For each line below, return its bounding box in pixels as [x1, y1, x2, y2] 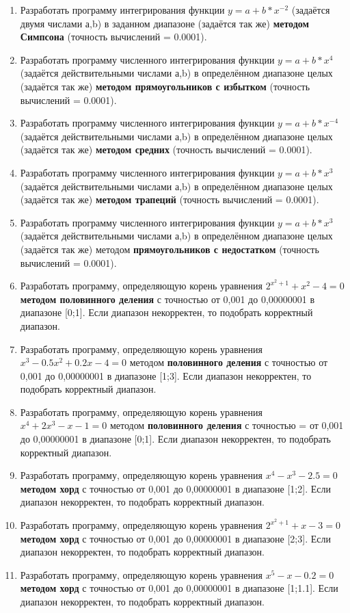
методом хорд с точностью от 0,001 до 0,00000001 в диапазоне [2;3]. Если [20, 531, 331, 545]
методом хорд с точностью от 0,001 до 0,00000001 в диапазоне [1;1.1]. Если [20, 581, 338, 595]
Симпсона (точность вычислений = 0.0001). [20, 29, 207, 44]
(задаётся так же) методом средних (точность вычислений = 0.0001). [20, 142, 312, 157]
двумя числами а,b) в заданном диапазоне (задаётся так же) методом [20, 16, 310, 30]
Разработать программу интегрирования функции [20, 3, 225, 16]
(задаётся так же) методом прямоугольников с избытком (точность [20, 79, 310, 93]
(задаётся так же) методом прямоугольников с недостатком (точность [20, 242, 319, 256]
